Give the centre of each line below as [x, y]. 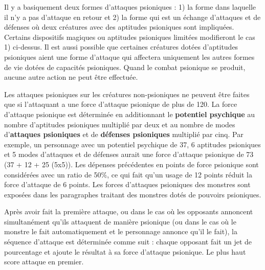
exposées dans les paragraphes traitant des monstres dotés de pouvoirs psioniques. [133, 194]
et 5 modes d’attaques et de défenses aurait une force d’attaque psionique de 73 [129, 154]
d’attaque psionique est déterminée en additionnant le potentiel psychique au [129, 114]
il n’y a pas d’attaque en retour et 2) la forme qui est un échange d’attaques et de [132, 17]
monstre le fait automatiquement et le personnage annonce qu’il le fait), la [121, 231]
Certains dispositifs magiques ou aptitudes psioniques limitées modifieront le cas [130, 37]
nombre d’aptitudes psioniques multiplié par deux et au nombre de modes [120, 124]
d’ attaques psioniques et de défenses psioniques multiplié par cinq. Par [124, 134]
